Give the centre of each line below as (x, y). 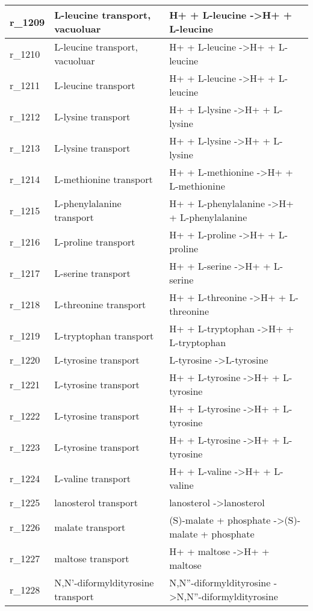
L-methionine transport (104, 179)
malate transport (90, 527)
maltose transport (92, 558)
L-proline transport (95, 241)
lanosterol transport (96, 502)
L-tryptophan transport (104, 335)
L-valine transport (92, 478)
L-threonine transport (100, 304)
